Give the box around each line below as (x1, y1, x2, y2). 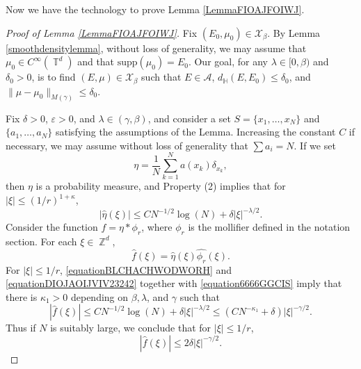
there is (6, 289, 38, 304)
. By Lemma (267, 25, 321, 40)
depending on (70, 289, 129, 304)
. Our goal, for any (188, 54, 268, 69)
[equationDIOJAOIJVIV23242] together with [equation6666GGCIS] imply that (6, 276, 342, 290)
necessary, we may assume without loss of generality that (6, 138, 248, 152)
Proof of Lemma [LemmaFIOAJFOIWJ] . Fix (6, 25, 198, 40)
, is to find (31, 69, 76, 84)
